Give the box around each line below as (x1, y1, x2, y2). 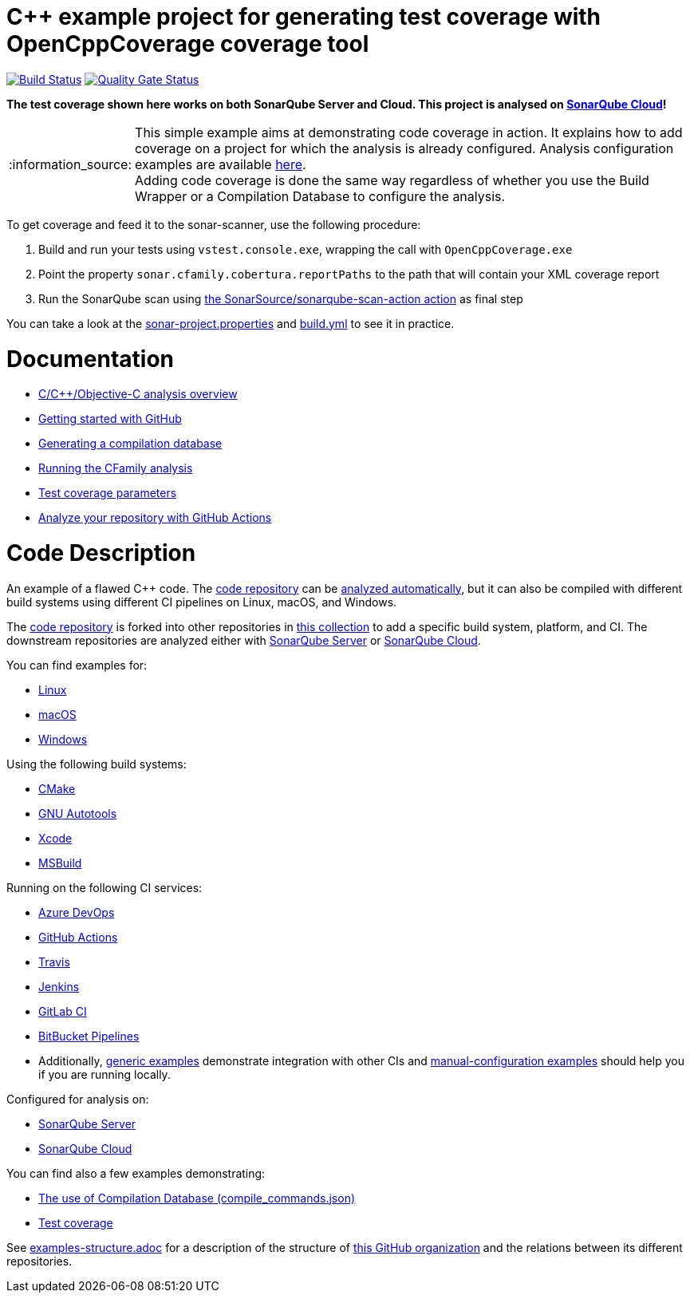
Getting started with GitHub (38, 412, 182, 426)
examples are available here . (135, 156, 306, 172)
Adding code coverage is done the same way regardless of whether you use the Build (135, 172, 649, 188)
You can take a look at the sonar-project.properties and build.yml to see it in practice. (6, 316, 455, 330)
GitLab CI (38, 1004, 87, 1018)
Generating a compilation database (38, 436, 223, 451)
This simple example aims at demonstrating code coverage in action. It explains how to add (135, 124, 683, 140)
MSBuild (38, 855, 82, 870)
